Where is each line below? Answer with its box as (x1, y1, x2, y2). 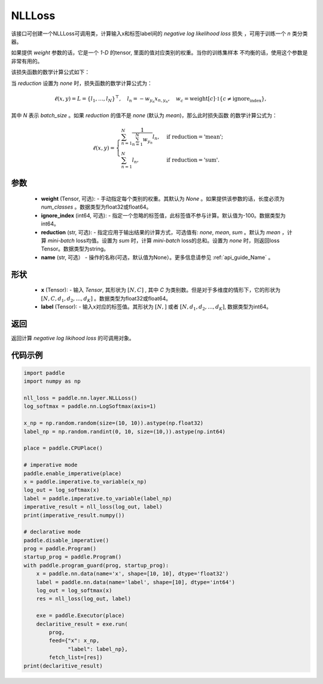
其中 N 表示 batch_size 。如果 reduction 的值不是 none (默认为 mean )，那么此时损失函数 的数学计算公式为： (11, 111, 278, 119)
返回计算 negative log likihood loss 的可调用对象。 (11, 334, 135, 341)
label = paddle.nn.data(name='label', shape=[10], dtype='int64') (36, 579, 236, 585)
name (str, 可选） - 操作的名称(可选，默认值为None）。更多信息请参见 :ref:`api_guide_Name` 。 (41, 254, 274, 261)
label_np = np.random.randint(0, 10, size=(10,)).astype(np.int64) (23, 428, 226, 435)
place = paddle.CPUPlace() (23, 445, 103, 451)
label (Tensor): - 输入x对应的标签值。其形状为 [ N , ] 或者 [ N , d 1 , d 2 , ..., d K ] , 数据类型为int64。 (41, 303, 272, 312)
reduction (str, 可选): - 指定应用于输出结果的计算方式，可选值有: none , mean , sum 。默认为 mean (41, 228, 281, 236)
